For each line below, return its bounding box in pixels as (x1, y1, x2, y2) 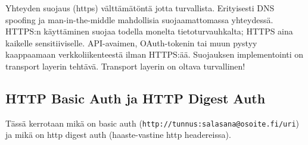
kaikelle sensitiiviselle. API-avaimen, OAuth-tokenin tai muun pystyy (5, 36, 257, 49)
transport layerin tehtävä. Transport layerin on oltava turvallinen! (5, 59, 245, 72)
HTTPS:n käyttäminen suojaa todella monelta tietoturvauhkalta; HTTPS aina (5, 25, 293, 37)
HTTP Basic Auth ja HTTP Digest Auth (5, 89, 266, 107)
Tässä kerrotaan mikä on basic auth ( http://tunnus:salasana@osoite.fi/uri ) (5, 116, 300, 129)
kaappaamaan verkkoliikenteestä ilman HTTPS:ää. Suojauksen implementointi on (5, 48, 304, 61)
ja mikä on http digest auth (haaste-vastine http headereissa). (5, 128, 231, 141)
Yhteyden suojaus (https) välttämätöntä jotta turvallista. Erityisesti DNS (5, 2, 275, 14)
